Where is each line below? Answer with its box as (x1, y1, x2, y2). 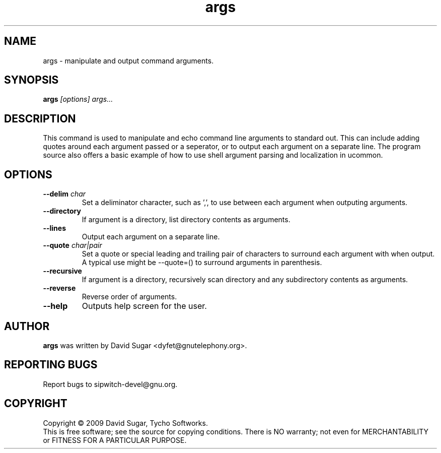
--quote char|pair (43, 241, 102, 250)
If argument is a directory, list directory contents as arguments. (82, 215, 290, 224)
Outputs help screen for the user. (82, 301, 207, 311)
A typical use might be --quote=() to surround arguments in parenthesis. (82, 258, 322, 267)
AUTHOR (4, 319, 50, 333)
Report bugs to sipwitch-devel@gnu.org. (43, 379, 178, 389)
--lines (43, 224, 66, 233)
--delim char (43, 189, 86, 199)
